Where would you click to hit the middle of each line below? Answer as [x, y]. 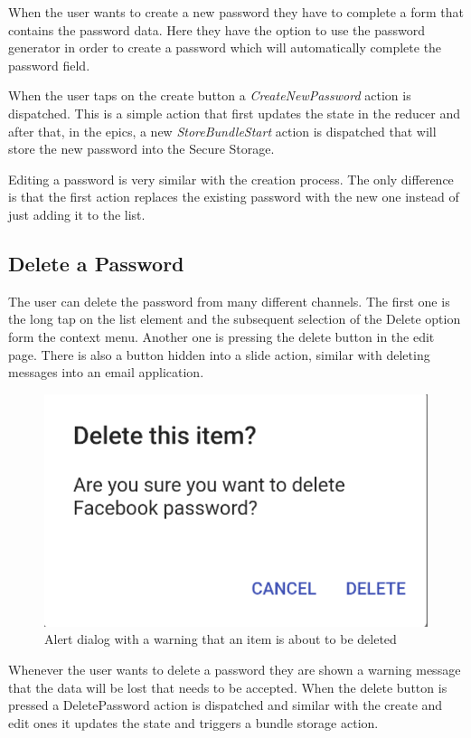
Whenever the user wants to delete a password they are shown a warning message [235, 670]
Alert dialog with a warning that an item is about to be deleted [221, 639]
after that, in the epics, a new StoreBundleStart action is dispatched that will [222, 131]
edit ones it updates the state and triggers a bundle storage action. [193, 722]
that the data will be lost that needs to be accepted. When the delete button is [228, 687]
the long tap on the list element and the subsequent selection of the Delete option [235, 319]
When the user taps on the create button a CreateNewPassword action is [210, 95]
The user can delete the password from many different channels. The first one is [229, 301]
